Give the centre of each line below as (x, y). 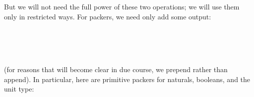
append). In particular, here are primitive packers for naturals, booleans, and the (127, 79)
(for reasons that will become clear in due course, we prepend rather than (116, 69)
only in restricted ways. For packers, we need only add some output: (108, 16)
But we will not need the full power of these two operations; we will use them (122, 6)
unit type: (19, 89)
